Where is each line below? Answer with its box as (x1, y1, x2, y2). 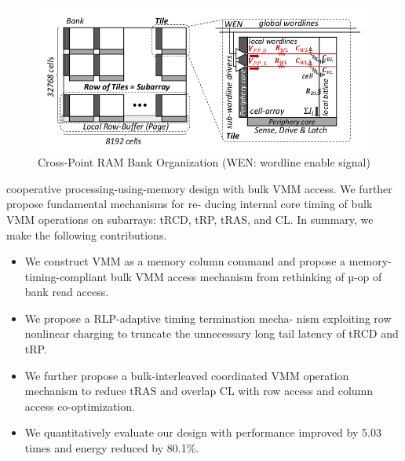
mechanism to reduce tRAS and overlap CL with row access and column (24, 382, 374, 399)
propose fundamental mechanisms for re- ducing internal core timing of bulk (6, 196, 373, 212)
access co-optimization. (24, 397, 135, 414)
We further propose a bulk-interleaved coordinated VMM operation (24, 367, 349, 383)
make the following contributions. (6, 226, 167, 243)
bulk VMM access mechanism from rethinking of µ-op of (111, 268, 382, 284)
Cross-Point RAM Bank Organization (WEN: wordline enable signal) (38, 154, 370, 170)
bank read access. (24, 284, 109, 300)
